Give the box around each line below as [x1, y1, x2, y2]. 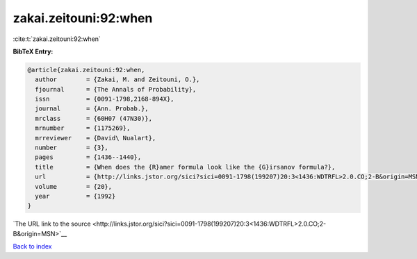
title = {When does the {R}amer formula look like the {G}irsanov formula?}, [35, 163, 336, 171]
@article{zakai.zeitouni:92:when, [27, 66, 145, 74]
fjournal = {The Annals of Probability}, [35, 85, 197, 93]
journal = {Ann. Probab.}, [35, 105, 149, 112]
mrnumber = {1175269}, [35, 124, 131, 132]
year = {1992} [35, 192, 116, 200]
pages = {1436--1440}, [35, 153, 142, 161]
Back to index [13, 242, 52, 251]
